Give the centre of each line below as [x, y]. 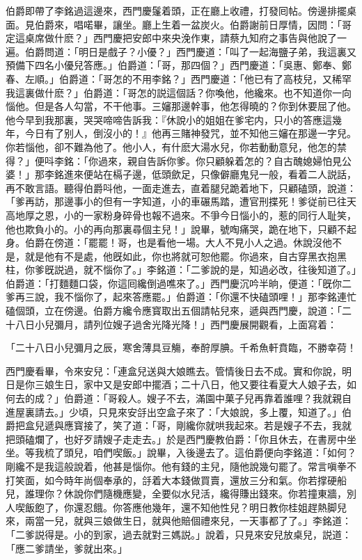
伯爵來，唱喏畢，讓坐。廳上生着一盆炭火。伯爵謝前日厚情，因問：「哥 [193, 24]
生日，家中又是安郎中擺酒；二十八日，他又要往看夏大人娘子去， [200, 384]
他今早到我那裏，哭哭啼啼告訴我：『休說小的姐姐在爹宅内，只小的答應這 [169, 119]
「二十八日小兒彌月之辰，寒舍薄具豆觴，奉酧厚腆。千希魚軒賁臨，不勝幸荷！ [181, 347]
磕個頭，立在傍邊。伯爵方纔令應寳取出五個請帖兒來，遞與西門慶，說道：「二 [179, 311]
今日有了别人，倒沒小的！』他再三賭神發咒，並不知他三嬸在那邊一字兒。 [190, 133]
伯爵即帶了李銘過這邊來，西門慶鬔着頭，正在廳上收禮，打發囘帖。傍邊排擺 [176, 10]
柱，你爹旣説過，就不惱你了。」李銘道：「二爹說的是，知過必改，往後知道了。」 [181, 270]
